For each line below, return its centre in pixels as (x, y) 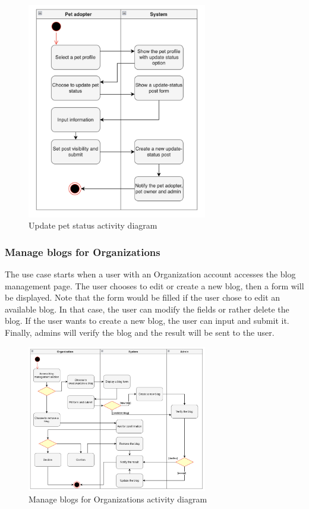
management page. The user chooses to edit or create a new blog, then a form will (154, 285)
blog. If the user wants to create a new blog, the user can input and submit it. (147, 321)
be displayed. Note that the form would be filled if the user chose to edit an (143, 297)
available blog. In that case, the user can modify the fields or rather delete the (147, 309)
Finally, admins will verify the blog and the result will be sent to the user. (140, 332)
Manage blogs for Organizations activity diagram (118, 499)
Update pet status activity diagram (93, 225)
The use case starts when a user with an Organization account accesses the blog (150, 274)
